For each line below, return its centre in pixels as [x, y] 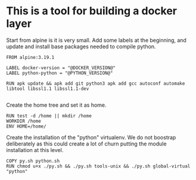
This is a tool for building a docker [92, 11]
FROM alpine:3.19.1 [30, 57]
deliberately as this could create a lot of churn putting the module [86, 144]
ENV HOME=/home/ [26, 126]
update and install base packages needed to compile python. [81, 46]
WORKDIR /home [24, 121]
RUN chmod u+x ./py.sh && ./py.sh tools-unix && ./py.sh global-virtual [98, 166]
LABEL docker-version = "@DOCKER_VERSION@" [61, 68]
